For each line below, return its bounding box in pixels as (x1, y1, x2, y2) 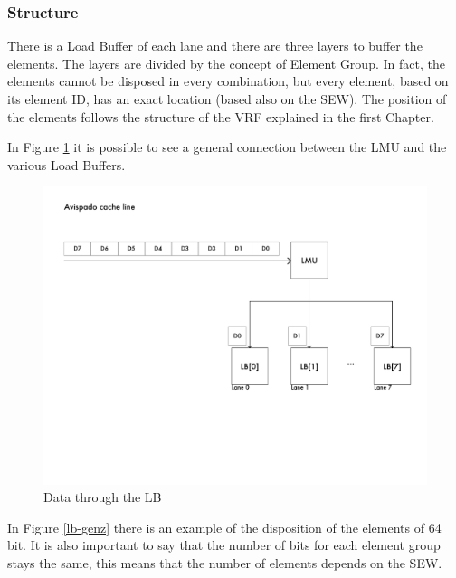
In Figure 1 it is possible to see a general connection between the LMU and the (7, 137, 447, 156)
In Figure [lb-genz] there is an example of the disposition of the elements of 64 (7, 517, 442, 536)
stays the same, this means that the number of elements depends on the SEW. (7, 553, 442, 572)
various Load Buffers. (7, 155, 126, 174)
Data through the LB (43, 488, 162, 507)
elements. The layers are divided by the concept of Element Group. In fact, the (7, 53, 445, 72)
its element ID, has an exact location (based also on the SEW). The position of (7, 90, 447, 108)
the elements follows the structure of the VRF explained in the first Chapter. (7, 107, 434, 126)
